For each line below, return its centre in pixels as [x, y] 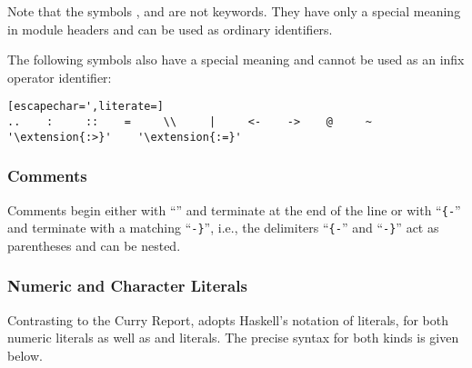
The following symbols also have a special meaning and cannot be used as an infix [236, 60]
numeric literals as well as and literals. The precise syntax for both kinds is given [233, 338]
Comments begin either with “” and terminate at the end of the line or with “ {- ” [234, 209]
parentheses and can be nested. [94, 245]
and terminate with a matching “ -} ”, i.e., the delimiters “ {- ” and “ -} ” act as [223, 228]
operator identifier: [60, 77]
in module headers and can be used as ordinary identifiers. [170, 29]
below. [25, 355]
